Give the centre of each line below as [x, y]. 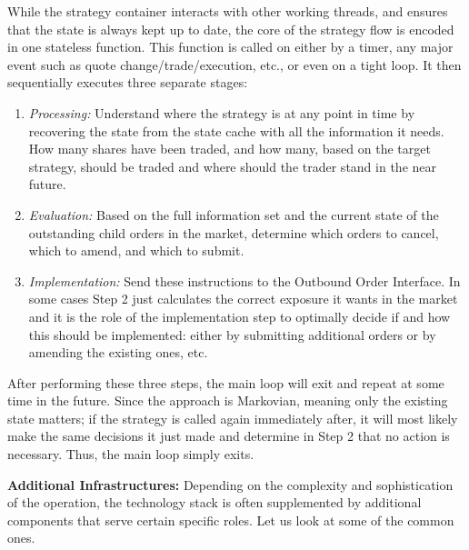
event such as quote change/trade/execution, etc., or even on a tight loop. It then [234, 64]
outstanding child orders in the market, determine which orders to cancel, [234, 232]
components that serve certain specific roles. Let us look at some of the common [231, 520]
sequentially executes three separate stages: [128, 82]
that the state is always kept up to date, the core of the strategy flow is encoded [231, 29]
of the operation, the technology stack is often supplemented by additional [215, 502]
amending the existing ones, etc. [118, 352]
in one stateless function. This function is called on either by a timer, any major [230, 47]
